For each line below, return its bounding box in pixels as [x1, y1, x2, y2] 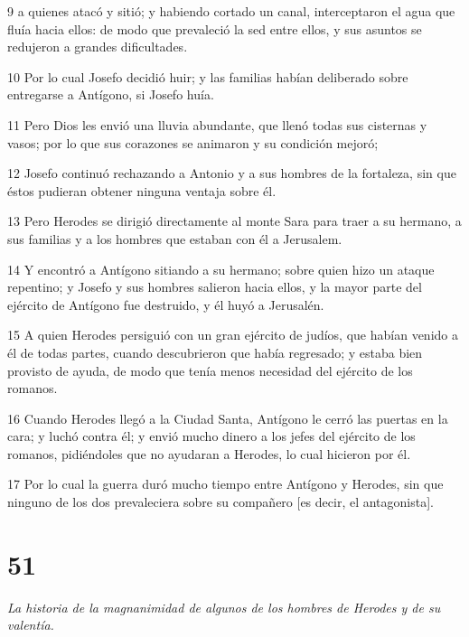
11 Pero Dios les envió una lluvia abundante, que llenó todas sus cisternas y [7, 115, 427, 134]
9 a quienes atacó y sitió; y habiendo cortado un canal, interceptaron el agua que [7, 2, 455, 20]
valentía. [7, 615, 54, 634]
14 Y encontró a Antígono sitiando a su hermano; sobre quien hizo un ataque [7, 259, 435, 278]
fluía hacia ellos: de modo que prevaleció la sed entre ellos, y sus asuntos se [7, 19, 422, 38]
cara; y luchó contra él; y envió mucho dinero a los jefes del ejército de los [7, 426, 416, 445]
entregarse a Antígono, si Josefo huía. [7, 85, 214, 104]
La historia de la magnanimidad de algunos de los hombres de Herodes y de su [7, 597, 441, 616]
